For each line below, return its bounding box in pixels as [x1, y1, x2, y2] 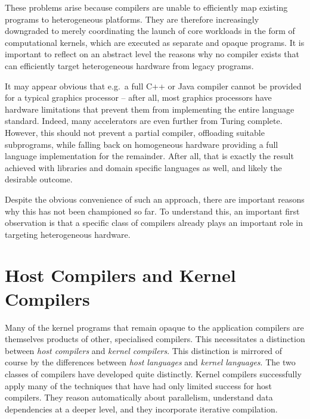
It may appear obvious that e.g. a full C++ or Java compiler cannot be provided [5, 79, 302, 92]
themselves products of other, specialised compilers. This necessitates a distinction [5, 333, 305, 345]
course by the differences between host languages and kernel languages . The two [5, 356, 296, 368]
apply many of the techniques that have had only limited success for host [5, 379, 272, 392]
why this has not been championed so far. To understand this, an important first [5, 204, 300, 217]
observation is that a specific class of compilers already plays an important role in [5, 216, 303, 229]
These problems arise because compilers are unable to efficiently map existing [5, 1, 288, 13]
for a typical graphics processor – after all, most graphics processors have [5, 91, 272, 104]
